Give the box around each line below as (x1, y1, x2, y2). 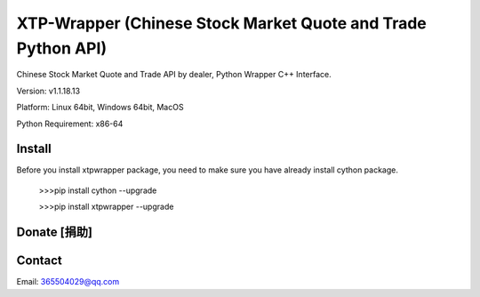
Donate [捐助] (16, 225, 93, 240)
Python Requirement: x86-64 (16, 118, 124, 129)
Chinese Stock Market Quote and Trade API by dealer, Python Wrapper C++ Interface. (16, 69, 332, 80)
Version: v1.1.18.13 (16, 85, 80, 96)
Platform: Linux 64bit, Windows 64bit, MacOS (16, 102, 184, 113)
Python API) (16, 38, 107, 58)
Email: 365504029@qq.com (16, 277, 120, 287)
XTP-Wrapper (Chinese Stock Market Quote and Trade (16, 13, 427, 33)
